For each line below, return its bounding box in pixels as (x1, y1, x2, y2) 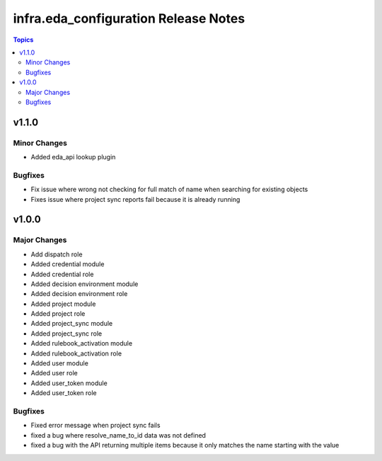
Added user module (30, 359, 88, 368)
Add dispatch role (30, 250, 83, 258)
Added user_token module (30, 379, 108, 387)
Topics (13, 35, 34, 44)
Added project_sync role (30, 329, 103, 338)
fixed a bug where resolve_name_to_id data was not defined (30, 431, 207, 439)
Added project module (30, 300, 96, 308)
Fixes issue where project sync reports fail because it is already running (30, 195, 241, 203)
